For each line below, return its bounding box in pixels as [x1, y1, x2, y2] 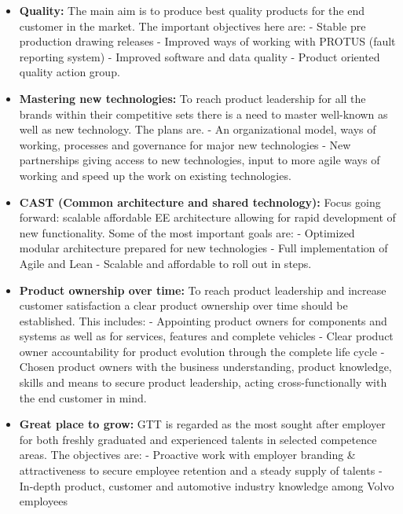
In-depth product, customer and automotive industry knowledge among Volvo [19, 477, 394, 494]
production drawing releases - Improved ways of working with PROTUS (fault [19, 33, 396, 50]
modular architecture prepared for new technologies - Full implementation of [19, 240, 388, 256]
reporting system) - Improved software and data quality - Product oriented [19, 48, 380, 64]
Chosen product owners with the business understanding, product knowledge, [19, 358, 392, 375]
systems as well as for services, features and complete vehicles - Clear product [19, 328, 394, 344]
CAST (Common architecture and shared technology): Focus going [19, 193, 381, 210]
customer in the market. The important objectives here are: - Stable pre [19, 17, 366, 34]
